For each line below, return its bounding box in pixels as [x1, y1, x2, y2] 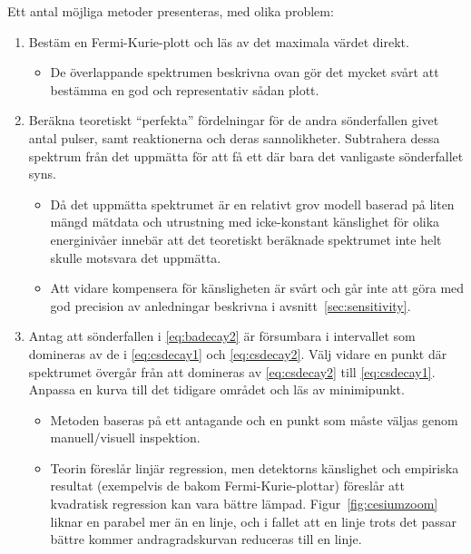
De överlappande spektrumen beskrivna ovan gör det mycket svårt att [50, 63, 439, 82]
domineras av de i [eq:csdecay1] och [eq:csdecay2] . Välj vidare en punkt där [28, 344, 447, 363]
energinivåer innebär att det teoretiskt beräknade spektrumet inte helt [50, 229, 442, 248]
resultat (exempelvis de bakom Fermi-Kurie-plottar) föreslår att [50, 476, 405, 495]
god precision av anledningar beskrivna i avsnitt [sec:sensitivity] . [50, 296, 411, 315]
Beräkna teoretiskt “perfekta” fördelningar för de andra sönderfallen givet [28, 111, 439, 130]
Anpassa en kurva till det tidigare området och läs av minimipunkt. [28, 380, 405, 399]
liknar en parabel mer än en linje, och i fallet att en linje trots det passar [50, 511, 456, 530]
